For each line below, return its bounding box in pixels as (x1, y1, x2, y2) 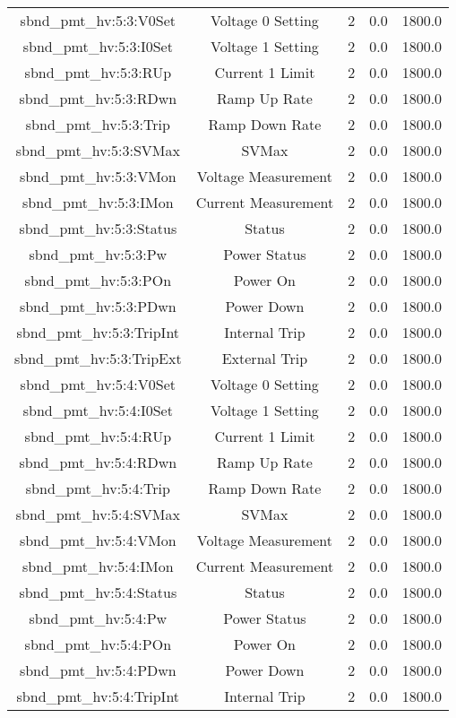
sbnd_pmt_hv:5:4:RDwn (19, 452, 177, 472)
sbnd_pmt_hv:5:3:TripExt (14, 348, 182, 368)
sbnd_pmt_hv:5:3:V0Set (20, 10, 176, 30)
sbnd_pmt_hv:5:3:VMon (19, 166, 176, 186)
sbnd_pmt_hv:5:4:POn (24, 634, 172, 654)
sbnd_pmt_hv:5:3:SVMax (15, 140, 180, 160)
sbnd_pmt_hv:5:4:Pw (29, 608, 168, 628)
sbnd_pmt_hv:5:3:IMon (22, 192, 174, 212)
